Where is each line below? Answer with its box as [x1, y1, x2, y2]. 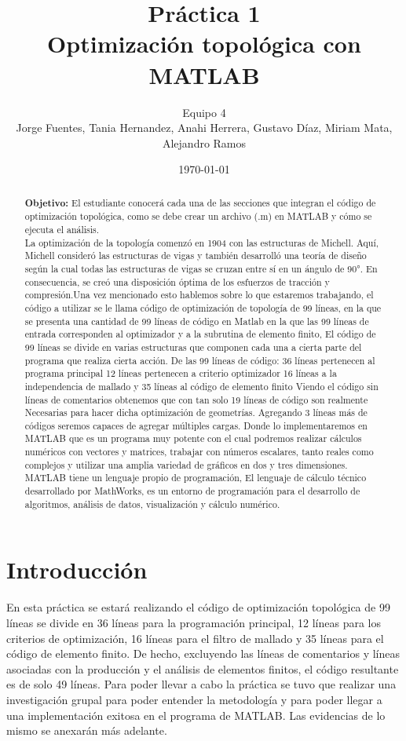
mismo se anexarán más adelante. [6, 722, 167, 739]
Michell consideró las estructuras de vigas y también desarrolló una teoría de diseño [24, 249, 367, 262]
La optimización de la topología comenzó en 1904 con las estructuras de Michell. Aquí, [24, 235, 379, 249]
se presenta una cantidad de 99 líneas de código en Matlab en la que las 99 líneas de [24, 314, 369, 327]
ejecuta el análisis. [24, 222, 100, 235]
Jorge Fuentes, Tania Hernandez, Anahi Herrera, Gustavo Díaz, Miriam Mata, [16, 119, 393, 136]
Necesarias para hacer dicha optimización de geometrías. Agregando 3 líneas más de [24, 406, 368, 419]
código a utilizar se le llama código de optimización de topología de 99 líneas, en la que [24, 301, 382, 314]
